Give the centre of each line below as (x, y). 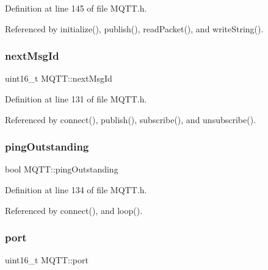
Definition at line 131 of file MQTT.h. (76, 99)
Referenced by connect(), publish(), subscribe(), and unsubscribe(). (131, 119)
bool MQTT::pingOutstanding (62, 169)
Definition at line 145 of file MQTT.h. (76, 8)
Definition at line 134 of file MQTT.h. (76, 190)
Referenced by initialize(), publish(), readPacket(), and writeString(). (134, 28)
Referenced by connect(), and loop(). (74, 210)
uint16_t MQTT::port (47, 260)
